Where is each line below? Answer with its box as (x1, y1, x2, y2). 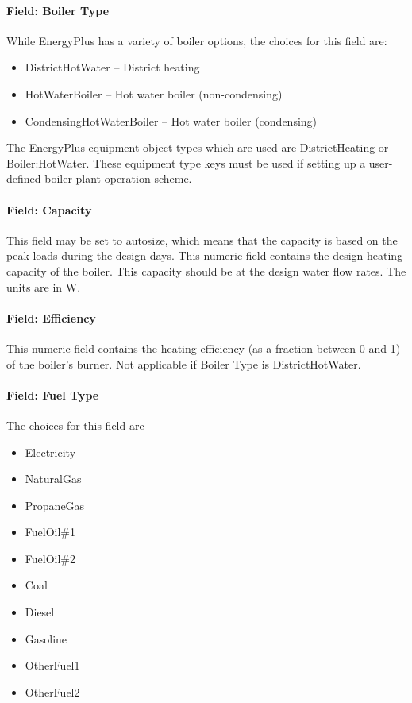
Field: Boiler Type (6, 2, 110, 18)
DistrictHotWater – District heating (25, 59, 200, 75)
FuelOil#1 (25, 523, 76, 540)
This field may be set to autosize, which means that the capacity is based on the (6, 231, 398, 248)
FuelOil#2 (25, 550, 76, 566)
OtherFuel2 (25, 683, 80, 700)
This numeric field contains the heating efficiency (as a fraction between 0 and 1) (6, 339, 401, 356)
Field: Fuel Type (6, 386, 99, 403)
